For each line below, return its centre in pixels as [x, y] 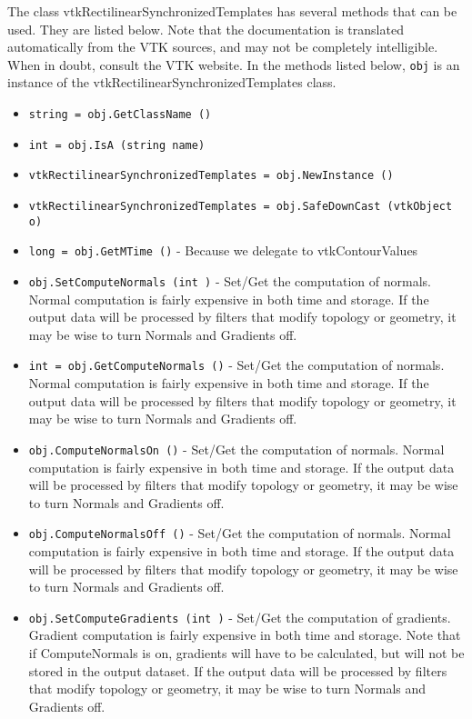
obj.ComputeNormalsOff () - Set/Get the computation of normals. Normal [240, 533]
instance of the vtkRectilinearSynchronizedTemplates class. [172, 82]
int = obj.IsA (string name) [117, 145]
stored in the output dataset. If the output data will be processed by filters [238, 670]
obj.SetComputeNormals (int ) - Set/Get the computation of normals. [230, 280]
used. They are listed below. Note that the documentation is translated [206, 29]
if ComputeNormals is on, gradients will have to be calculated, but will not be [246, 652]
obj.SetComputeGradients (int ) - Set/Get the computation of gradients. [240, 617]
